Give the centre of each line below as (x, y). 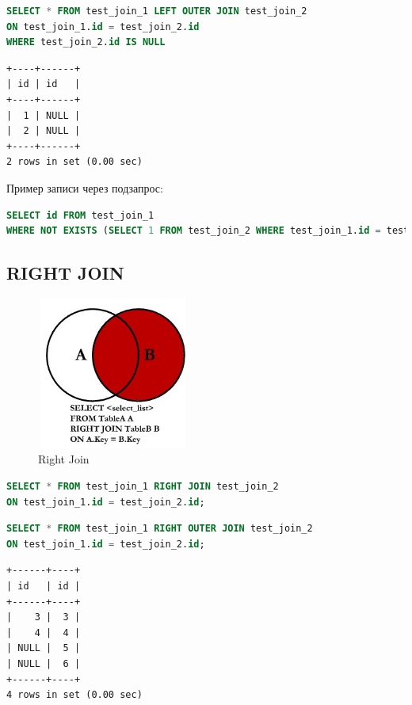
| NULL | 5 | (44, 648)
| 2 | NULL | (44, 131)
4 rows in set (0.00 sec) (74, 695)
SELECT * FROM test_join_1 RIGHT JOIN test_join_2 (143, 487)
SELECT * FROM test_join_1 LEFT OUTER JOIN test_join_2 (157, 11)
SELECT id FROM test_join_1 (80, 215)
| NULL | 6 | (44, 664)
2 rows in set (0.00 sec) (74, 162)
